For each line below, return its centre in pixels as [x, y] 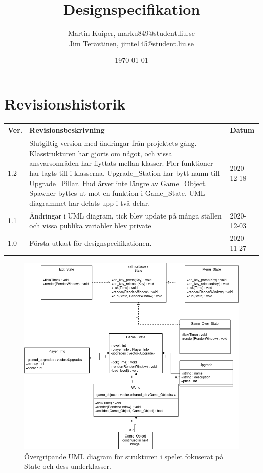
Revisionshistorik [65, 103]
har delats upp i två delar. [109, 203]
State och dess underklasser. [68, 466]
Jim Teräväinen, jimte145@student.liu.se [131, 43]
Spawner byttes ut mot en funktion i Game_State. [108, 193]
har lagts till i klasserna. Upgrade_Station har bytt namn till [125, 173]
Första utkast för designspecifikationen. [91, 243]
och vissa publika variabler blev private [90, 225]
